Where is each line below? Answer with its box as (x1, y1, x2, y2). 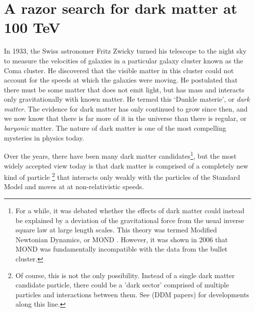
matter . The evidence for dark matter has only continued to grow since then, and (4, 103, 248, 113)
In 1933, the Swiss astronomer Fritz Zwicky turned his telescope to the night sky (4, 46, 247, 56)
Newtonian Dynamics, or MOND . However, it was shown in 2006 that (15, 234, 228, 244)
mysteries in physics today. (4, 132, 84, 142)
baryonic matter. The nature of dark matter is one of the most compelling (4, 123, 226, 133)
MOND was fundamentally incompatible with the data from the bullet (15, 244, 228, 254)
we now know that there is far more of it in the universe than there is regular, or (4, 113, 247, 123)
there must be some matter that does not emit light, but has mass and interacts (4, 84, 245, 94)
